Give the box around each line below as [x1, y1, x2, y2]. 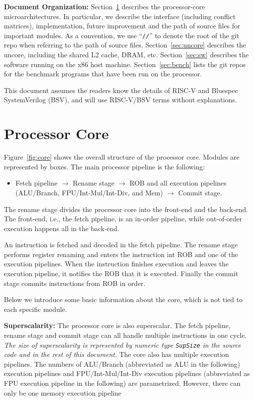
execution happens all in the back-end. [4, 223, 119, 233]
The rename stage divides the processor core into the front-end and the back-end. [4, 204, 248, 214]
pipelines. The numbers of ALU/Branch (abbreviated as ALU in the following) [4, 358, 240, 369]
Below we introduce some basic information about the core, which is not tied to [4, 294, 243, 305]
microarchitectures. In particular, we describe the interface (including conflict [4, 11, 236, 21]
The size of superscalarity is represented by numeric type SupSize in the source [4, 339, 241, 350]
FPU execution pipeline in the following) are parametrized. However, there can [4, 378, 241, 388]
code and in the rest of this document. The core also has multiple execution [4, 349, 229, 359]
